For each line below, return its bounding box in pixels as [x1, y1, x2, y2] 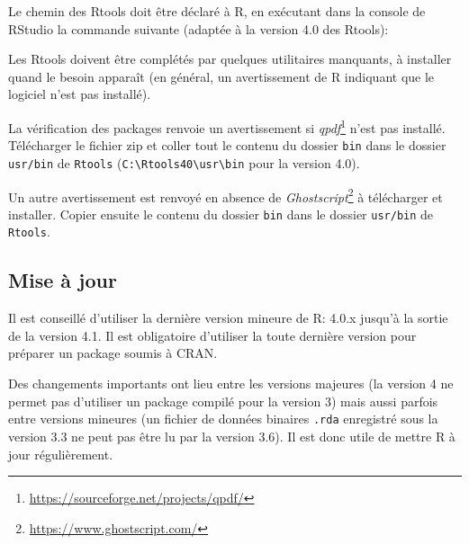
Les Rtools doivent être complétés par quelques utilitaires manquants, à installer [8, 49, 452, 68]
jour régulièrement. [8, 444, 113, 463]
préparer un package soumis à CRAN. [8, 343, 218, 362]
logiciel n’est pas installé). [8, 85, 151, 103]
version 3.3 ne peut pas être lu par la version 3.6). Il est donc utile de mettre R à [8, 426, 455, 445]
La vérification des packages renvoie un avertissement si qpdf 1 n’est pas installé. [8, 115, 446, 137]
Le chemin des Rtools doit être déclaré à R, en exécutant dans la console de [8, 2, 426, 20]
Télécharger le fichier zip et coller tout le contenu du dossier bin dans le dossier [8, 136, 446, 155]
